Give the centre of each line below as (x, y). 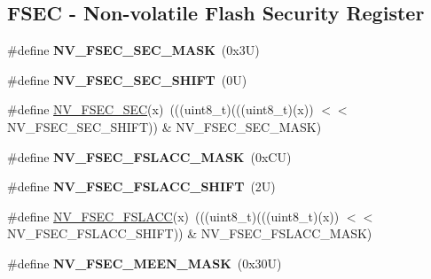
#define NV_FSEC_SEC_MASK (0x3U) (133, 50)
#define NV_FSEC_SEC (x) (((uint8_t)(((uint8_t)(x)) (161, 109)
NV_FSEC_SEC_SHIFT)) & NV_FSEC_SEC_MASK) (165, 126)
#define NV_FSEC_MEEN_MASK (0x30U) (145, 263)
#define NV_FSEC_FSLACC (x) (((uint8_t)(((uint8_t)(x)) (173, 216)
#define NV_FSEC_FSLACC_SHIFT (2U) (141, 186)
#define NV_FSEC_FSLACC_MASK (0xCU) (149, 156)
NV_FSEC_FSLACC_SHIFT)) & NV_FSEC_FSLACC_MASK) (190, 233)
